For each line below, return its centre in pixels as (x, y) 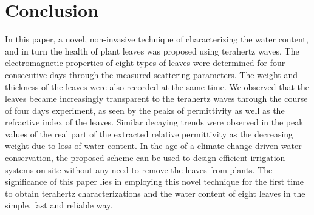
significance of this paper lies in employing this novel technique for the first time (155, 181)
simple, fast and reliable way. (59, 205)
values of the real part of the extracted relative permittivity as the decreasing (149, 134)
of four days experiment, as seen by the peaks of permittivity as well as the (145, 110)
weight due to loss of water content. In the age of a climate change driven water (153, 146)
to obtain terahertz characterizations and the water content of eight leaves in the (155, 193)
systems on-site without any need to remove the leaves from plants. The (139, 169)
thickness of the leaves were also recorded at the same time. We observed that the (157, 86)
